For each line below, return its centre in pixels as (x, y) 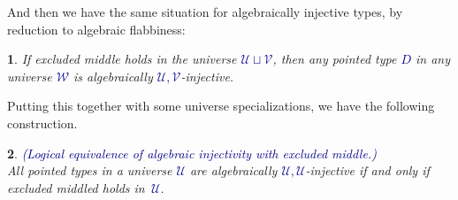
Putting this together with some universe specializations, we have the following (221, 106)
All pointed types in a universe (90, 170)
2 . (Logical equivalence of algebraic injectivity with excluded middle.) (192, 153)
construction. (42, 123)
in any (433, 59)
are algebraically (233, 170)
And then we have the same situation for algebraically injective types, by (205, 12)
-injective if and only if (367, 170)
